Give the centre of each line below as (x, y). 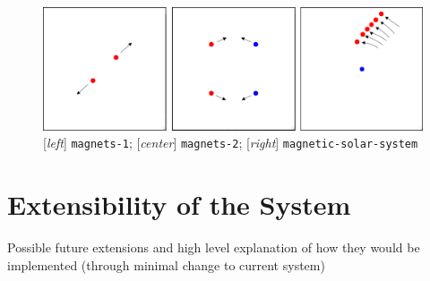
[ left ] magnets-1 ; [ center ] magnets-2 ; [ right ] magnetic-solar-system (231, 143)
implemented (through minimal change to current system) (166, 264)
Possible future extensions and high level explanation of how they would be (214, 247)
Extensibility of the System (179, 204)
